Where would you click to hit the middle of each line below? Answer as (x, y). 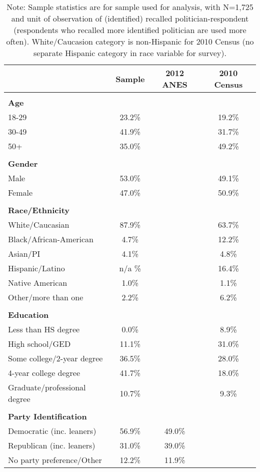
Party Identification (47, 416)
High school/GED (39, 344)
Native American (38, 283)
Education (28, 315)
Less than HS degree (44, 329)
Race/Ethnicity (39, 210)
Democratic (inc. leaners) (52, 431)
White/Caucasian (39, 224)
